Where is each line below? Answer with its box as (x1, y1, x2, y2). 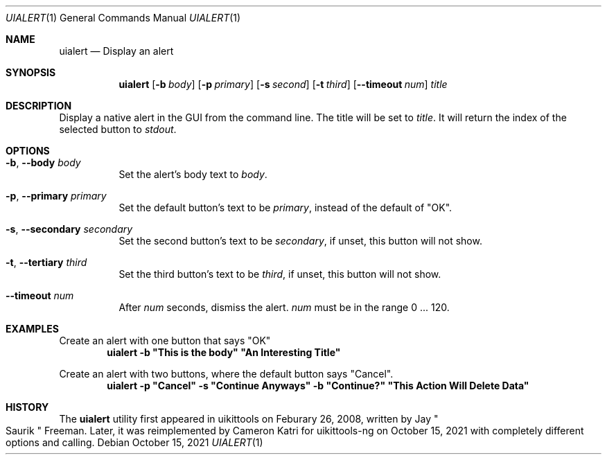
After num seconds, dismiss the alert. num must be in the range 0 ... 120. (118, 301, 450, 313)
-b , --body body (6, 157, 81, 168)
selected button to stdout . (59, 123, 177, 135)
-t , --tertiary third (6, 256, 87, 268)
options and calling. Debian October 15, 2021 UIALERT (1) (6, 436, 263, 448)
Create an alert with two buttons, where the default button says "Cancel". (59, 368, 394, 380)
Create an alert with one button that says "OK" (59, 335, 271, 346)
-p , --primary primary (6, 190, 107, 202)
